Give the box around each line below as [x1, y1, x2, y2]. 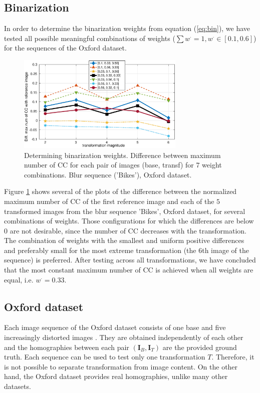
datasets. [4, 381, 31, 391]
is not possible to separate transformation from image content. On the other [4, 361, 238, 371]
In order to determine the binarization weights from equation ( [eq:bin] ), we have [4, 23, 250, 33]
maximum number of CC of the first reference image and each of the [4, 195, 214, 206]
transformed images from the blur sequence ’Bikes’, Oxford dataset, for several [4, 205, 245, 216]
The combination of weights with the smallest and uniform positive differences [4, 235, 244, 245]
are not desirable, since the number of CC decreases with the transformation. [10, 225, 246, 235]
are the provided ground [162, 341, 237, 352]
